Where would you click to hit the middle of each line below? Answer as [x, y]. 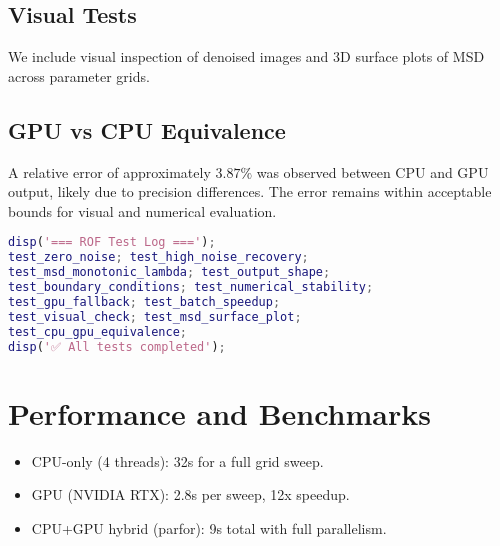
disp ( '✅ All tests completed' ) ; [117, 346]
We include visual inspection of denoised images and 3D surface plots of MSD [246, 56]
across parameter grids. [79, 75]
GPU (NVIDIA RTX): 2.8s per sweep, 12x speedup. [190, 494]
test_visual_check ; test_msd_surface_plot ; [155, 316]
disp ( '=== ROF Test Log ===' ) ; [112, 242]
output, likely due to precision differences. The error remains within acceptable [250, 191]
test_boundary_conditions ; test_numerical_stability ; [191, 287]
